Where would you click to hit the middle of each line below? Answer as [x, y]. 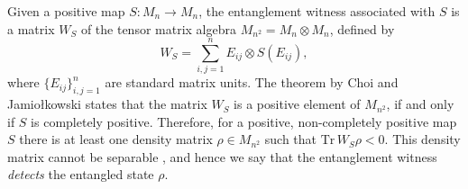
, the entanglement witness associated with [317, 11]
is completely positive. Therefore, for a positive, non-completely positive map [244, 121]
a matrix [31, 28]
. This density [422, 139]
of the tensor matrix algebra [158, 28]
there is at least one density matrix [116, 139]
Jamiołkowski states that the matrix [107, 104]
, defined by [362, 28]
